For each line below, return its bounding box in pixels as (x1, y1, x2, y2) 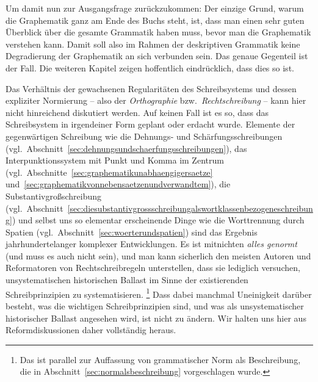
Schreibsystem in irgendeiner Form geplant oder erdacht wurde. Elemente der (5, 118, 295, 131)
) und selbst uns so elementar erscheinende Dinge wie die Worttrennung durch (12, 214, 305, 226)
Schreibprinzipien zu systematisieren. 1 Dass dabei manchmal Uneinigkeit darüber (5, 286, 312, 300)
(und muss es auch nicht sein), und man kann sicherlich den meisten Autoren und (5, 249, 311, 262)
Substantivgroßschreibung (5, 189, 101, 202)
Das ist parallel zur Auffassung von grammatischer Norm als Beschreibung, (20, 353, 301, 366)
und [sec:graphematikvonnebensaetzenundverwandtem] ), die (5, 178, 231, 190)
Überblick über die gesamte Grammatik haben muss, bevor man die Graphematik (5, 26, 311, 38)
